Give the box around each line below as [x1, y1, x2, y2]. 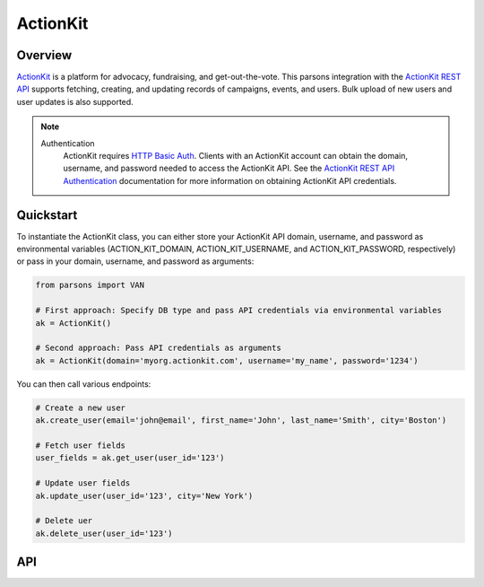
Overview [16, 48, 73, 63]
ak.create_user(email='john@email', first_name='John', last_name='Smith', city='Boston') [35, 416, 447, 425]
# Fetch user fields [35, 440, 125, 451]
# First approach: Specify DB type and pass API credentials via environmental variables [35, 305, 443, 316]
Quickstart [16, 207, 78, 223]
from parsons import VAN [35, 280, 145, 291]
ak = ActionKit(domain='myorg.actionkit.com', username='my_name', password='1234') [35, 355, 419, 365]
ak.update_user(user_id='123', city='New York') [35, 490, 254, 501]
